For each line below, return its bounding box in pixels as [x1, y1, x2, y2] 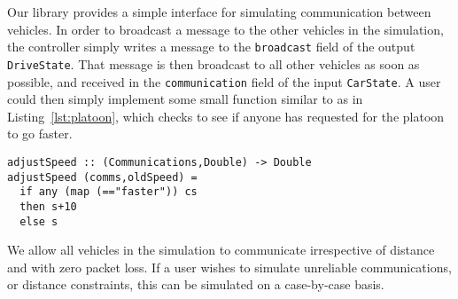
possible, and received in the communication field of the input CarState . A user [7, 72, 441, 90]
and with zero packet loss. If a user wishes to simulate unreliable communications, [7, 257, 452, 276]
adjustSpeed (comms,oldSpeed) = [7, 170, 198, 184]
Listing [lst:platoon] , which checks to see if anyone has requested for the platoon [7, 106, 445, 125]
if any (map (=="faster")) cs [19, 185, 198, 199]
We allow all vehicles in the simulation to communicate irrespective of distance [7, 240, 435, 259]
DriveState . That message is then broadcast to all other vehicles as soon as [7, 54, 420, 73]
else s [19, 215, 58, 228]
